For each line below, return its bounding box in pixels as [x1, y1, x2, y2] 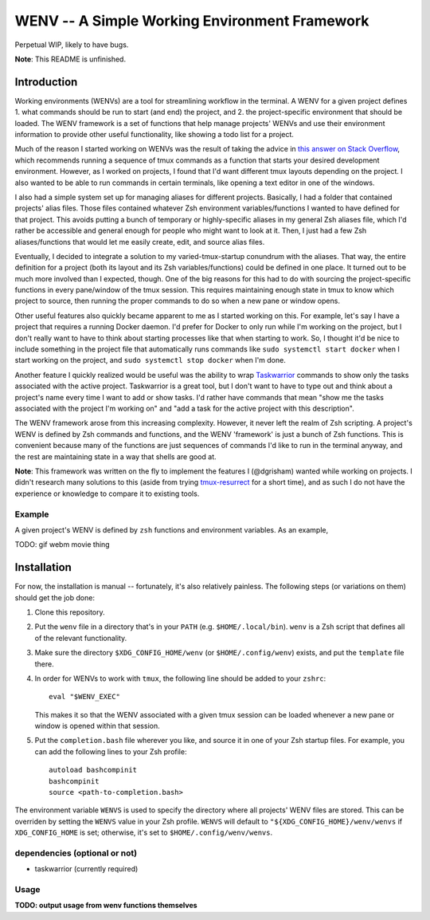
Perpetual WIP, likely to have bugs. [14, 40, 129, 49]
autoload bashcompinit [49, 765, 138, 775]
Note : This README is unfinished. [14, 54, 127, 64]
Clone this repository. [34, 607, 105, 617]
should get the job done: [14, 592, 96, 602]
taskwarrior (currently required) [34, 864, 139, 874]
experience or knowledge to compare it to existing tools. [14, 489, 200, 498]
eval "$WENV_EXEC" [49, 692, 121, 702]
